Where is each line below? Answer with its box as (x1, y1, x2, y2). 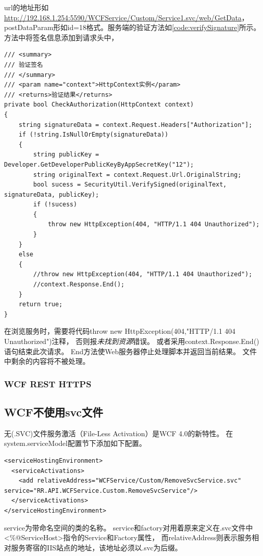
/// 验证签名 (4, 61, 43, 68)
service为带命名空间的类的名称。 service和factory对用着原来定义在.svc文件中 (4, 522, 253, 533)
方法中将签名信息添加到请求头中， (4, 32, 118, 42)
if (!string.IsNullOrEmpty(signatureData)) (18, 131, 169, 139)
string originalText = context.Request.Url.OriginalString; (33, 171, 242, 178)
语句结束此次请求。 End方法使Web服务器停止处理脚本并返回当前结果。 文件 (4, 346, 257, 356)
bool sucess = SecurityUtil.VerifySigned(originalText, (33, 181, 227, 189)
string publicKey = (33, 151, 99, 158)
